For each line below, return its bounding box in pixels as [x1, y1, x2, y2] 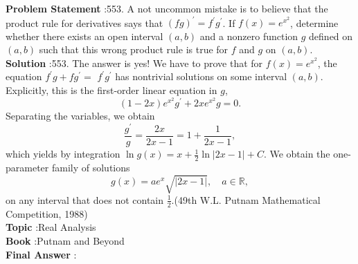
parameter [6, 160, 49, 174]
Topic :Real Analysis [6, 220, 96, 234]
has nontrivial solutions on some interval [115, 69, 287, 84]
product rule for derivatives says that [6, 15, 163, 30]
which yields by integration [6, 147, 120, 161]
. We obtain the [263, 147, 330, 161]
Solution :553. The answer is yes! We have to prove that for [6, 55, 263, 70]
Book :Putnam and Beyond [6, 234, 125, 247]
